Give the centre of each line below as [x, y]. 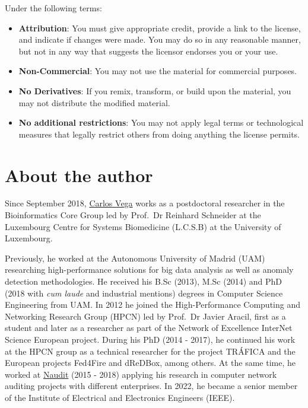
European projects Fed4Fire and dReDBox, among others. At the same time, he [150, 363]
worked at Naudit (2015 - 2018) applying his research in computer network [141, 374]
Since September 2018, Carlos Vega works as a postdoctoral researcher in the [145, 203]
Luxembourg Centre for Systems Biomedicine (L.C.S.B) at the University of [143, 226]
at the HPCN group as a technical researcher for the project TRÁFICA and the [150, 351]
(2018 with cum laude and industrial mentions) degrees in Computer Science [144, 293]
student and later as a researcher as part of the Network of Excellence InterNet [149, 328]
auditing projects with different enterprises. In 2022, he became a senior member [151, 386]
